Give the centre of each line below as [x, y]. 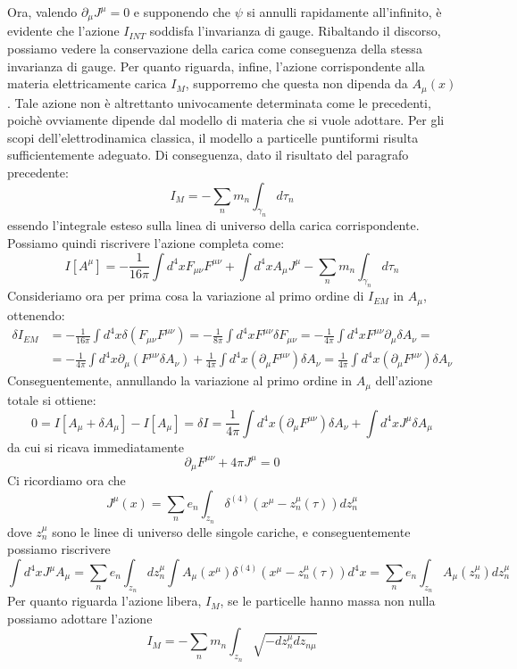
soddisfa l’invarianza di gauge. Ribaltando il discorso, [295, 31]
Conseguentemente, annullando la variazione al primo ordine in [179, 380]
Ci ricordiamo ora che [67, 480]
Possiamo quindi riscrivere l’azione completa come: [146, 243]
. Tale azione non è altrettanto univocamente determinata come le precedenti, [219, 102]
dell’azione [404, 380]
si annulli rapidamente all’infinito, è [344, 12]
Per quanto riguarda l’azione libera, [104, 601]
